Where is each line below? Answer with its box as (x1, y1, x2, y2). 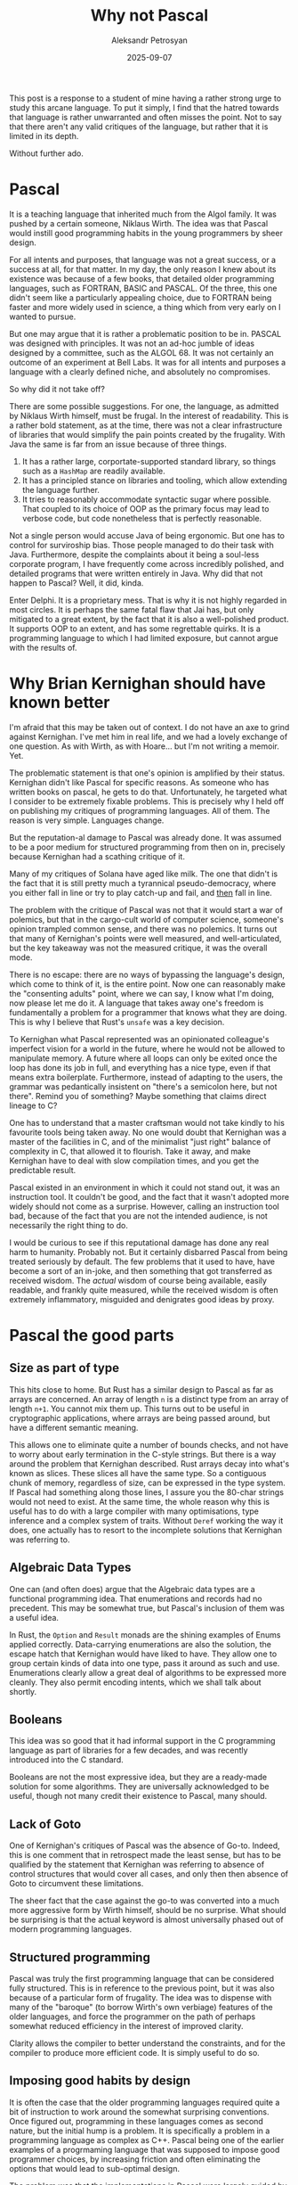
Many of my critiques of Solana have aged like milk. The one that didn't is (9, 868, 278, 879)
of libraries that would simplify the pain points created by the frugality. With (9, 429, 286, 439)
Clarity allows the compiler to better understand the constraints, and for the (9, 2038, 286, 2049)
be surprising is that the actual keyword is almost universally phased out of (9, 1914, 284, 1926)
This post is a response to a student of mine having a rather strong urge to (9, 93, 282, 103)
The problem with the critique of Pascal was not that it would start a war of (9, 904, 283, 915)
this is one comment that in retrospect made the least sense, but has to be (9, 1850, 282, 1861)
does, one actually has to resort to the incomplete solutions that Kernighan (9, 1524, 283, 1535)
